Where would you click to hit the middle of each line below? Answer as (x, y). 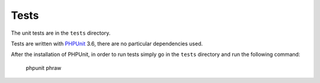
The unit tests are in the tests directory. (61, 33)
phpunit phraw (44, 68)
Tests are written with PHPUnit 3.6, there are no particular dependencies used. (107, 44)
